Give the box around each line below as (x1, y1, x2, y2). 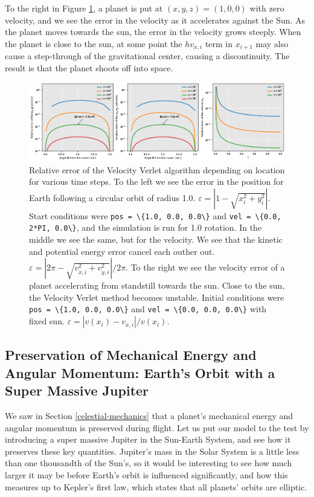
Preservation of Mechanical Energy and (5, 345, 257, 364)
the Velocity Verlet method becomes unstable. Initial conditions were (29, 290, 284, 303)
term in (205, 37, 233, 50)
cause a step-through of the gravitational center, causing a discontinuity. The (5, 50, 290, 62)
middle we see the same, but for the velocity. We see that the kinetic (29, 233, 283, 246)
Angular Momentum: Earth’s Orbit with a (5, 363, 275, 382)
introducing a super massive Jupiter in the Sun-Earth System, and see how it (5, 433, 291, 446)
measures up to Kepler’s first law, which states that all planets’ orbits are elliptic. (5, 480, 307, 493)
